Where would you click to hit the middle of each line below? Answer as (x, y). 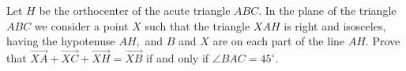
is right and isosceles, (335, 25)
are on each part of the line (279, 41)
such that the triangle (197, 25)
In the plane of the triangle (331, 10)
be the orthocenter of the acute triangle (135, 10)
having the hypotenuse (61, 41)
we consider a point (81, 25)
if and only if (178, 58)
